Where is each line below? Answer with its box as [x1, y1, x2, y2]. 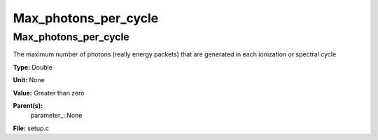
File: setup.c [13, 124, 49, 132]
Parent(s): [13, 101, 43, 109]
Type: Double [13, 63, 52, 71]
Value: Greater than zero [13, 88, 85, 97]
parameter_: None [30, 111, 83, 120]
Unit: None [13, 76, 45, 84]
